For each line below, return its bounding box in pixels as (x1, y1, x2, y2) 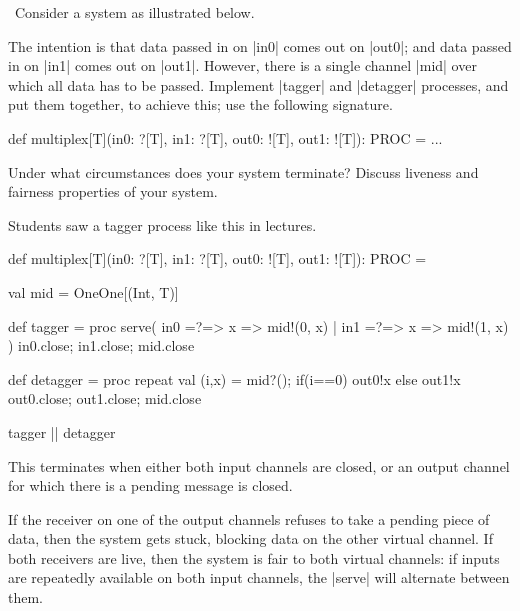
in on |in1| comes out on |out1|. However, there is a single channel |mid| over (8, 55, 477, 76)
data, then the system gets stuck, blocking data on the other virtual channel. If (8, 528, 493, 549)
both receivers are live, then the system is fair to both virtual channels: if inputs (8, 547, 500, 568)
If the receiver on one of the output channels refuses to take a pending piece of (8, 508, 490, 529)
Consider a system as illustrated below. (14, 2, 255, 22)
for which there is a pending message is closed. (8, 475, 293, 496)
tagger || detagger (8, 421, 116, 442)
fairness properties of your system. (8, 181, 218, 202)
